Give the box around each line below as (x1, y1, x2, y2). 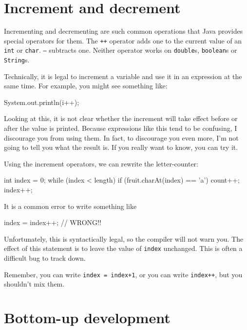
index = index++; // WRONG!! (4, 217, 101, 227)
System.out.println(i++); (4, 97, 79, 107)
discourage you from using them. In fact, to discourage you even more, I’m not (4, 132, 239, 143)
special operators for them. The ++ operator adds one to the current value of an (4, 35, 242, 45)
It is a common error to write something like (4, 201, 137, 211)
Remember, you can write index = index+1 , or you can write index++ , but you (4, 269, 243, 279)
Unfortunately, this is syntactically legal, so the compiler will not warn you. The (4, 233, 244, 244)
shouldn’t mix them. (4, 279, 65, 289)
